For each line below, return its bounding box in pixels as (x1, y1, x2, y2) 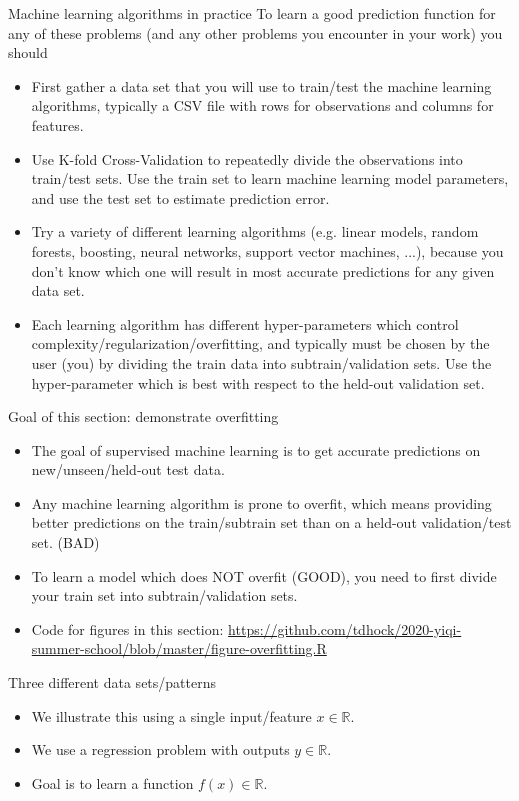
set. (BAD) (31, 532, 100, 553)
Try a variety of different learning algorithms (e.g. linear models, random (31, 221, 479, 242)
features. (31, 114, 84, 135)
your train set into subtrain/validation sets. (31, 585, 298, 606)
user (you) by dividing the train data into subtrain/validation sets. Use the (31, 352, 492, 373)
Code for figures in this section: (31, 618, 224, 639)
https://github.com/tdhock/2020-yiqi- (228, 618, 462, 639)
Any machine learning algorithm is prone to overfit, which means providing (31, 492, 492, 513)
